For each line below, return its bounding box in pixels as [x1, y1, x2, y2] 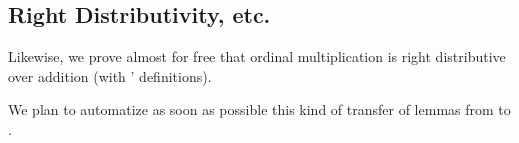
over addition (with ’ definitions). [8, 65, 212, 86]
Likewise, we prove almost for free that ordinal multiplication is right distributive [8, 46, 506, 67]
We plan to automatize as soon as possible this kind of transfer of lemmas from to [8, 99, 511, 120]
